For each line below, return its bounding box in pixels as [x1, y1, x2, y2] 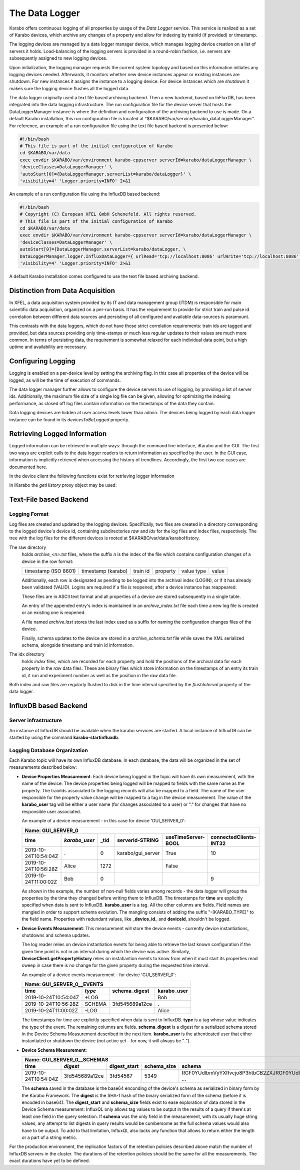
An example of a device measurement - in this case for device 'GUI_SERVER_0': [21, 818, 186, 824]
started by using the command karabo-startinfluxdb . [9, 734, 119, 740]
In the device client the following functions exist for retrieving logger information [9, 473, 174, 479]
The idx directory [9, 651, 45, 657]
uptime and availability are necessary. [9, 344, 87, 350]
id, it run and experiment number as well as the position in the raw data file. [21, 672, 177, 678]
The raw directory [9, 544, 46, 550]
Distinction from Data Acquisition [9, 286, 115, 295]
